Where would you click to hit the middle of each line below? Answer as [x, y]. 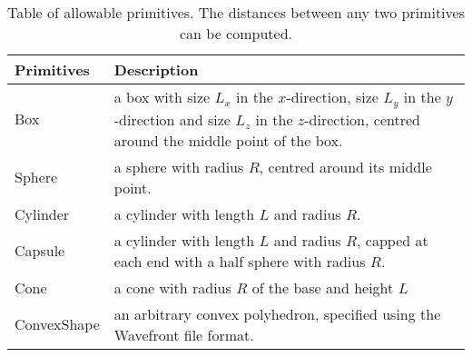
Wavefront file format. [184, 334]
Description [156, 69]
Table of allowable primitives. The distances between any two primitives [236, 12]
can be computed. [236, 33]
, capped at [393, 240]
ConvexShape [57, 324]
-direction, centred [362, 119]
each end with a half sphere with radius [240, 261]
